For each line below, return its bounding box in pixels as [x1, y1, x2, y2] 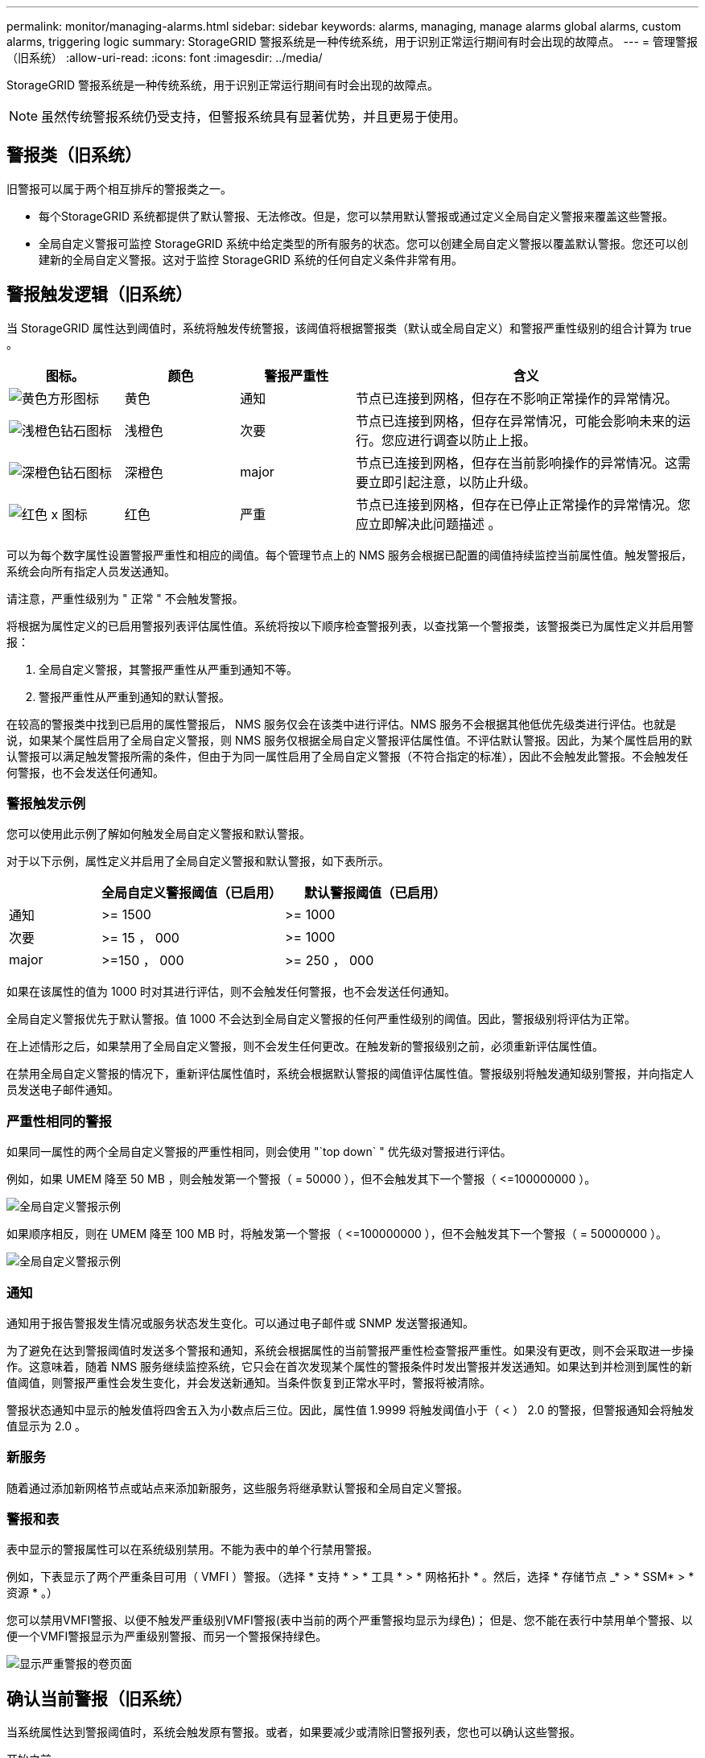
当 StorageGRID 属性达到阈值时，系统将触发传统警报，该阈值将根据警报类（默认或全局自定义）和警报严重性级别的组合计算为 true [6, 320, 692, 335]
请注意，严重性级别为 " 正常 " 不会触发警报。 [6, 591, 244, 605]
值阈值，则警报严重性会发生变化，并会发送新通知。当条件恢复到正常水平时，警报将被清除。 [6, 1375, 491, 1389]
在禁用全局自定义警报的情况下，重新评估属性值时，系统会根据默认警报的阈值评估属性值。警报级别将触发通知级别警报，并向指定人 [6, 1067, 694, 1081]
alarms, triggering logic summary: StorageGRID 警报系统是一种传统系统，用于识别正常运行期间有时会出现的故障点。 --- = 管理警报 [6, 35, 698, 48]
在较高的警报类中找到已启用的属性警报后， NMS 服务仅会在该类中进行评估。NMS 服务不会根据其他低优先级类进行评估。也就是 [6, 716, 677, 731]
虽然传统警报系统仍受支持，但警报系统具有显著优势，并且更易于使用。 [41, 109, 467, 125]
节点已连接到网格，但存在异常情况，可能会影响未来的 [355, 412, 678, 429]
